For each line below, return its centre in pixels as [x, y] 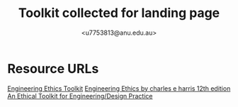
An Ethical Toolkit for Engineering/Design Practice [80, 96]
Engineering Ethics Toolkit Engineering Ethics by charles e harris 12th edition [119, 88]
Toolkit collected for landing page [119, 13]
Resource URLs [53, 68]
